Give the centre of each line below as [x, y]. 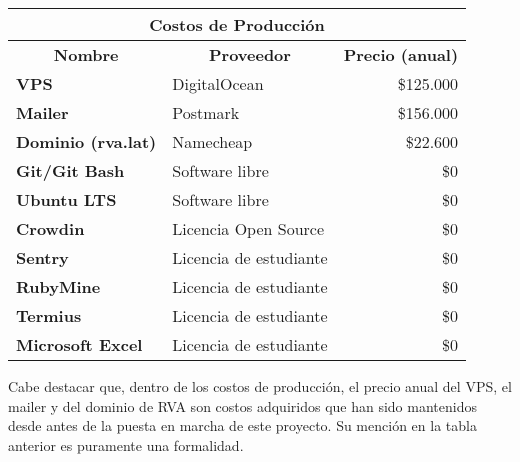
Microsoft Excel [79, 344]
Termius [49, 315]
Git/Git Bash [70, 170]
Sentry [42, 257]
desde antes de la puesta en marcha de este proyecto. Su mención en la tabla [242, 425]
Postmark [206, 112]
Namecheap [212, 141]
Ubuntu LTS [66, 199]
